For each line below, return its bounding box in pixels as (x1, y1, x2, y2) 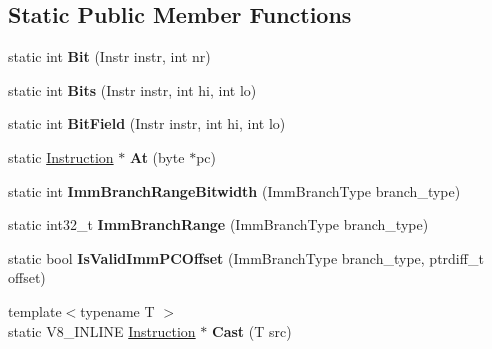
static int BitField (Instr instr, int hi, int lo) (8, 113, 286, 134)
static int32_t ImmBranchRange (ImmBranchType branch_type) (8, 214, 429, 235)
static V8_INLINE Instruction (8, 320, 196, 341)
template (8, 300, 62, 321)
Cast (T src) (212, 320, 292, 341)
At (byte (129, 146, 185, 167)
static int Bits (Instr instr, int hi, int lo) (8, 79, 257, 100)
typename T (80, 300, 155, 321)
